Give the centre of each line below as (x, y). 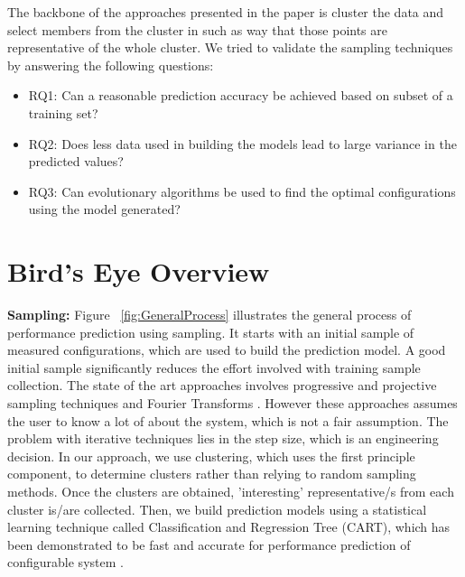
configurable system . (65, 562)
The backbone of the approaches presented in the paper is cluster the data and (226, 12)
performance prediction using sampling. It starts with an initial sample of (211, 332)
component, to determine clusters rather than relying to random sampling (212, 474)
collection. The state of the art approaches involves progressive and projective (222, 385)
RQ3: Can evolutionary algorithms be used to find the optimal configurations (242, 191)
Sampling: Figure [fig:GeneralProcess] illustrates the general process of (209, 315)
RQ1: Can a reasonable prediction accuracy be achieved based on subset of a (241, 95)
